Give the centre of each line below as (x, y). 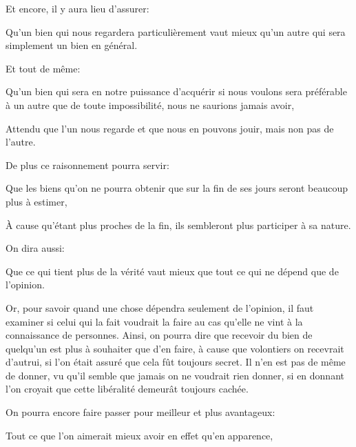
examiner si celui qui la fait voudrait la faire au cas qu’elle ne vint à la (154, 321)
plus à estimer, (36, 201)
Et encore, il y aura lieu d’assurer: (77, 8)
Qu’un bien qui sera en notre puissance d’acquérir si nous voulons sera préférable (176, 91)
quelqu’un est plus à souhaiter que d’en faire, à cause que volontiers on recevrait (175, 348)
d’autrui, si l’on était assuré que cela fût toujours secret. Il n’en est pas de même (176, 362)
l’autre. (21, 142)
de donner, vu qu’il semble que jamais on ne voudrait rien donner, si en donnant (175, 375)
